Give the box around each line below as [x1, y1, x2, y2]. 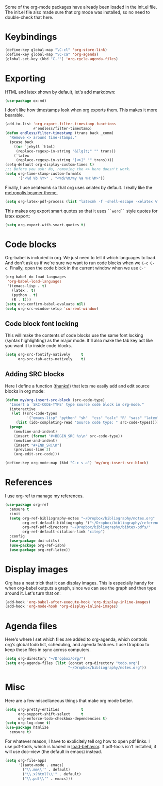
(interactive [9, 406, 36, 412]
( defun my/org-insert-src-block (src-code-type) [5, 398, 105, 402]
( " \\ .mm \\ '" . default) [22, 767, 70, 772]
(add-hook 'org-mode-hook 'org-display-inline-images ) [5, 604, 118, 609]
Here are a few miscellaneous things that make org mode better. [5, 698, 133, 703]
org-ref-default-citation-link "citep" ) [22, 529, 105, 535]
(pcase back [9, 139, 34, 145]
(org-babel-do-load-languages [5, 274, 66, 280]
